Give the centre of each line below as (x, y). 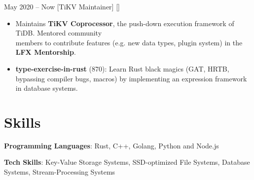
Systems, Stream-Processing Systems (60, 172)
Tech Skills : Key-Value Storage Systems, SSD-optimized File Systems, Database (127, 162)
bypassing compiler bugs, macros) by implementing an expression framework (131, 78)
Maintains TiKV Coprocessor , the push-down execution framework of (125, 23)
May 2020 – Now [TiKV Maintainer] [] (62, 6)
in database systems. (47, 88)
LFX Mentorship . (46, 52)
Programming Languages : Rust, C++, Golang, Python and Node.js (111, 145)
